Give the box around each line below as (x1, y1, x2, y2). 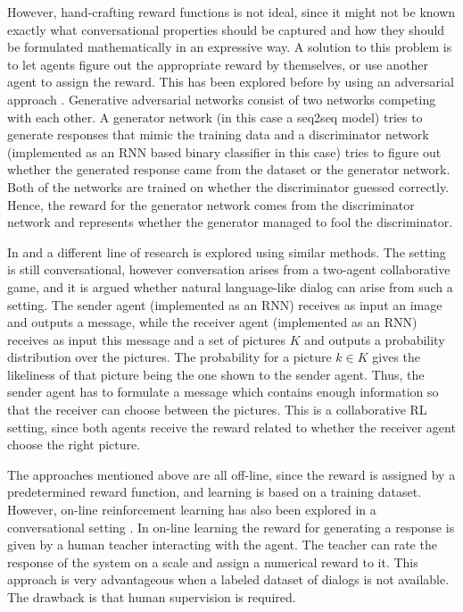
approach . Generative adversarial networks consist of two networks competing (7, 89, 436, 108)
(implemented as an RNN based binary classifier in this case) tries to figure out (7, 142, 442, 161)
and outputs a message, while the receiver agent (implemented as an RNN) (7, 313, 418, 331)
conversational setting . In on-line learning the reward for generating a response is (7, 517, 455, 536)
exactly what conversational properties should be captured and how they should (7, 20, 445, 38)
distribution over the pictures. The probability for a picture (7, 348, 332, 366)
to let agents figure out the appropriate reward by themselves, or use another (7, 54, 428, 73)
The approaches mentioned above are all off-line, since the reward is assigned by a (7, 465, 456, 483)
